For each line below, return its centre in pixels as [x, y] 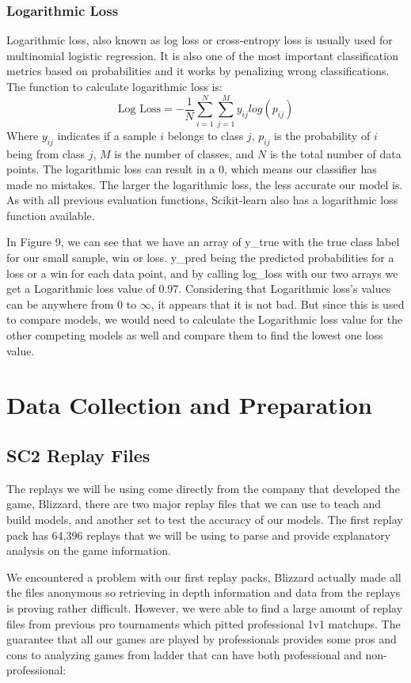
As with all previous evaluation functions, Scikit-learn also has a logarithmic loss [202, 200]
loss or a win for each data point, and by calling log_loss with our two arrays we [202, 273]
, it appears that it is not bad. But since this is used [278, 304]
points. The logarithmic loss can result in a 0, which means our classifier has [192, 169]
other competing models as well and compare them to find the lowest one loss [195, 335]
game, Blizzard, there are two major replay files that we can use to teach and [194, 504]
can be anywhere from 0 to [72, 304]
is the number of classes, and [184, 153]
